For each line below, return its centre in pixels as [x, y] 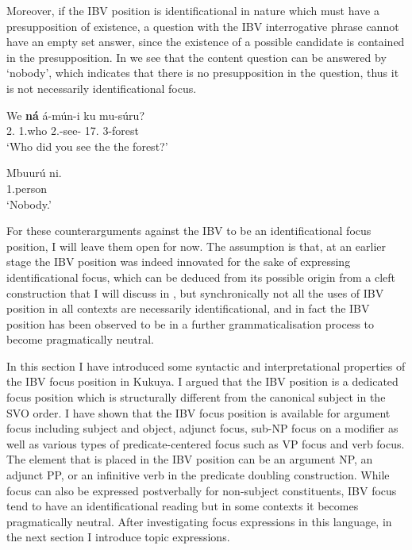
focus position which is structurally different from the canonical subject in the [196, 397]
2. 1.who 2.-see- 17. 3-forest [73, 131]
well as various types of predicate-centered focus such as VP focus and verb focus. [206, 443]
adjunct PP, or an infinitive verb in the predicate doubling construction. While [198, 475]
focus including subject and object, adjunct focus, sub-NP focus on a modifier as [202, 428]
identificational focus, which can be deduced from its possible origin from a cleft [201, 277]
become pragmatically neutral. [80, 339]
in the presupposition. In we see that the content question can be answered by [196, 57]
